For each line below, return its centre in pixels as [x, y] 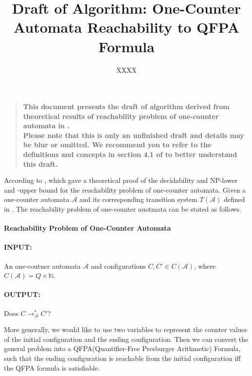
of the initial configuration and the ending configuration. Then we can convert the [126, 339]
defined [234, 199]
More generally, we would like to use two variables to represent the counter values [126, 329]
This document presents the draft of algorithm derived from [126, 107]
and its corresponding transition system [138, 199]
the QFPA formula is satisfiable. [52, 367]
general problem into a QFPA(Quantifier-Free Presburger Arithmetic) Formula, [122, 348]
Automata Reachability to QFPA [126, 27]
